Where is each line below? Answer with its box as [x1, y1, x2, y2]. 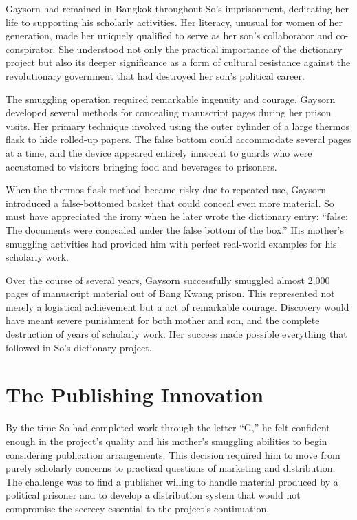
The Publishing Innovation [6, 380, 264, 409]
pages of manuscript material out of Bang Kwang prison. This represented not [6, 286, 335, 301]
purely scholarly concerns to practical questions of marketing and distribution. [6, 461, 336, 475]
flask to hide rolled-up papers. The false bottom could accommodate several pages [6, 132, 351, 147]
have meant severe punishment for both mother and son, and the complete [6, 313, 320, 327]
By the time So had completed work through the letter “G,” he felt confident [6, 420, 330, 435]
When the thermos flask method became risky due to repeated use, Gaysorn [6, 182, 327, 197]
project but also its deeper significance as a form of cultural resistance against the [6, 55, 351, 69]
